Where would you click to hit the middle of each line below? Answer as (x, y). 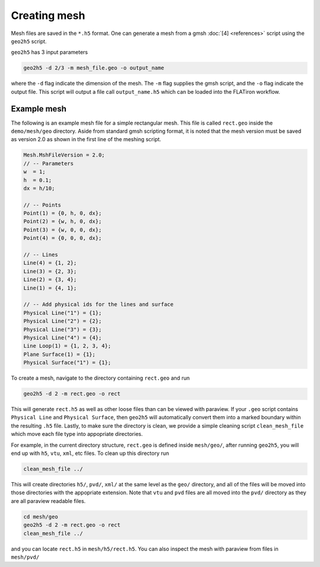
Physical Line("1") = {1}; (63, 313)
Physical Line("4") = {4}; (63, 337)
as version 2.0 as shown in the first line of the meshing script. (86, 139)
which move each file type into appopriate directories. (77, 434)
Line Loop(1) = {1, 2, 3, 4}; (67, 346)
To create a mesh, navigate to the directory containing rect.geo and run (100, 378)
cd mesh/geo (41, 517)
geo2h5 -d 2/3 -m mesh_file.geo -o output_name (94, 68)
